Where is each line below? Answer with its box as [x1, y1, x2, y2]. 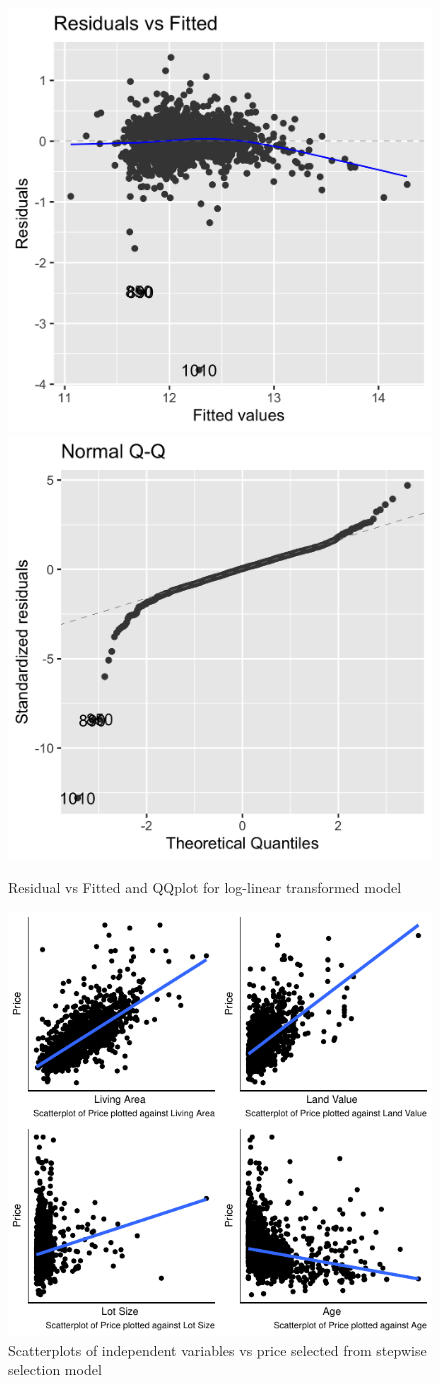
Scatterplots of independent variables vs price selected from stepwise [8, 1339, 427, 1360]
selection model [8, 1359, 102, 1380]
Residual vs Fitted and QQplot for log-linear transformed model [8, 877, 402, 898]
